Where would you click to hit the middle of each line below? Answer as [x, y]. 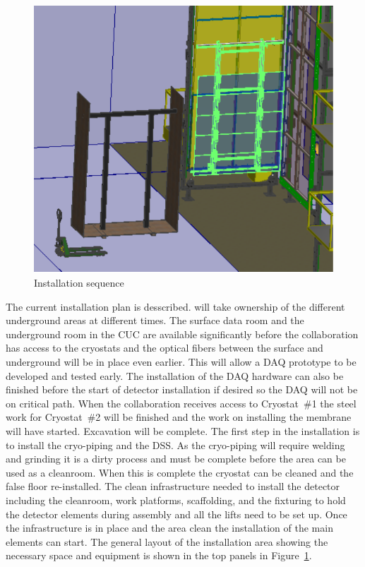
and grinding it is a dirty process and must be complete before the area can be [176, 459]
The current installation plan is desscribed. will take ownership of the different [175, 306]
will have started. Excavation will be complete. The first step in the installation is [183, 430]
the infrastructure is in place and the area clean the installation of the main [169, 528]
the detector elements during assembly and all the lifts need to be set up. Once [176, 514]
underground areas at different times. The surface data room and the [155, 320]
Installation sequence [79, 283]
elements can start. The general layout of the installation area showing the [167, 541]
